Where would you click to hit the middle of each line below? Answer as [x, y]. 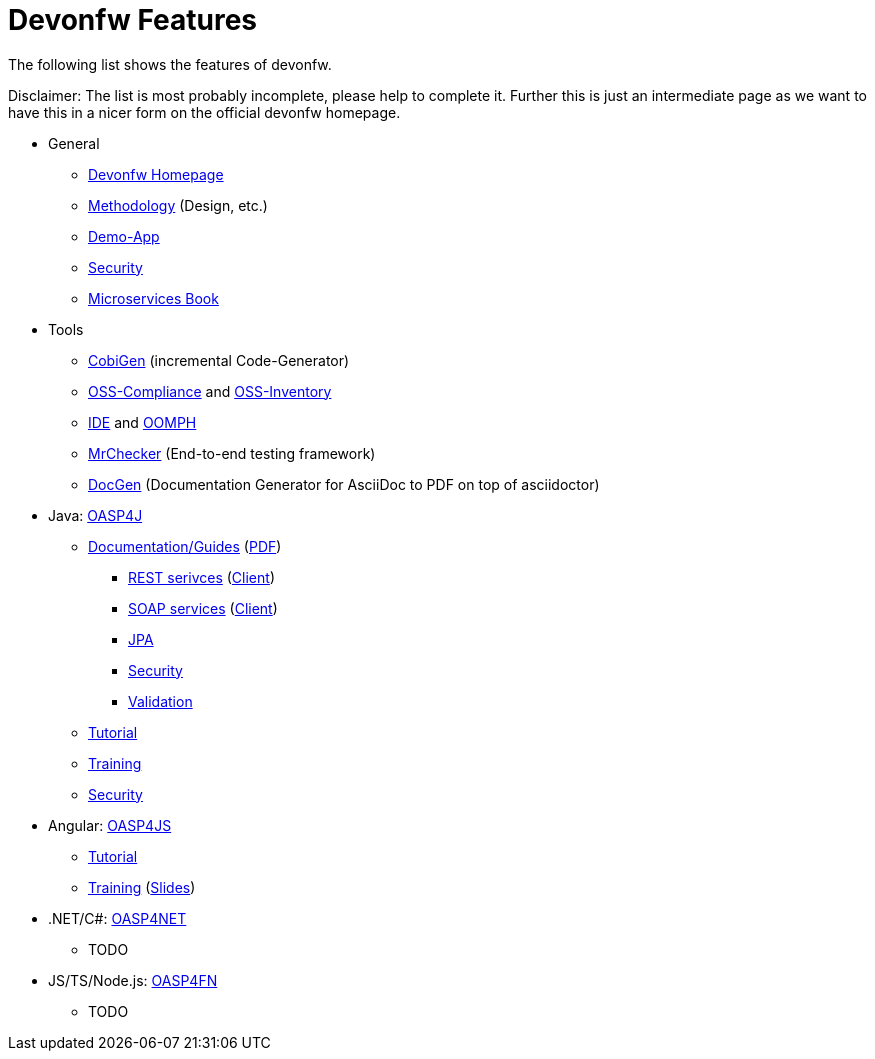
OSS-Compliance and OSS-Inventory [210, 391]
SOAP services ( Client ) [203, 608]
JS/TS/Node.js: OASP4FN [133, 980]
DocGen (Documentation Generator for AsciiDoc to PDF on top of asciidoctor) [344, 484]
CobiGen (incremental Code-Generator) [219, 360]
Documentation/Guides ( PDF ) [185, 546]
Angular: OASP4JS [110, 825]
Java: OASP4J [95, 515]
